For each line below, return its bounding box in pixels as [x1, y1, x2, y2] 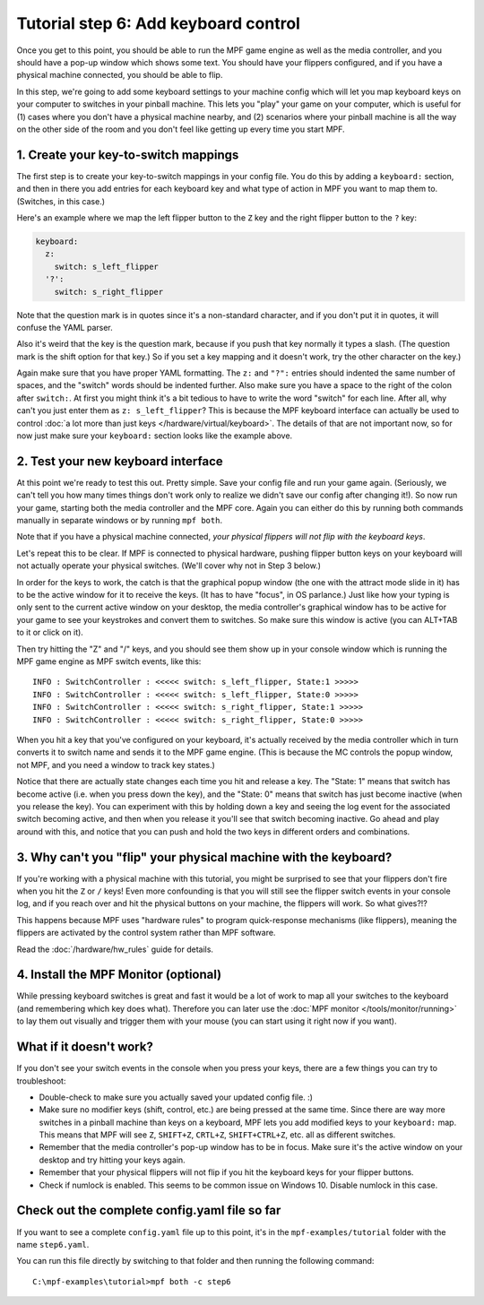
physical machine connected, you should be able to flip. [16, 70, 223, 81]
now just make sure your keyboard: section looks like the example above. [16, 430, 293, 441]
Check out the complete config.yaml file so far [16, 1203, 281, 1218]
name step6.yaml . [16, 1239, 90, 1249]
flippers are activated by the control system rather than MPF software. [16, 928, 276, 938]
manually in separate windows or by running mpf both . [16, 515, 223, 526]
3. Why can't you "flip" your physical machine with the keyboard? [16, 850, 393, 865]
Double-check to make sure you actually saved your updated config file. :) [39, 1092, 314, 1102]
